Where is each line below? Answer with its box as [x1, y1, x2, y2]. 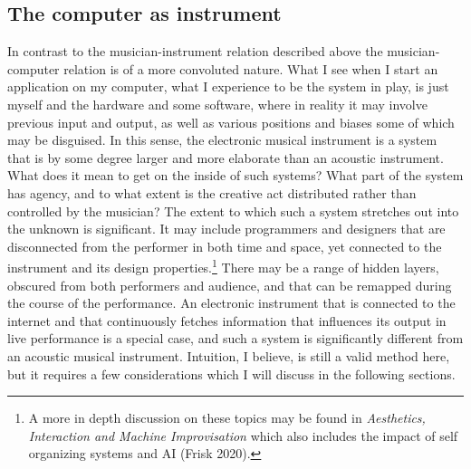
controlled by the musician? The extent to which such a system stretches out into [7, 201, 459, 220]
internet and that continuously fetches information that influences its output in [7, 311, 447, 330]
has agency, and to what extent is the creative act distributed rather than [7, 183, 417, 202]
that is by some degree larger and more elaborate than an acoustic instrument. [7, 148, 444, 167]
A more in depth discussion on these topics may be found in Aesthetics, [28, 408, 426, 427]
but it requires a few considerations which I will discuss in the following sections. [7, 364, 456, 383]
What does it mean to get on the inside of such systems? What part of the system [7, 166, 464, 185]
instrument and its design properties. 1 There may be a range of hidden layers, [7, 255, 439, 276]
